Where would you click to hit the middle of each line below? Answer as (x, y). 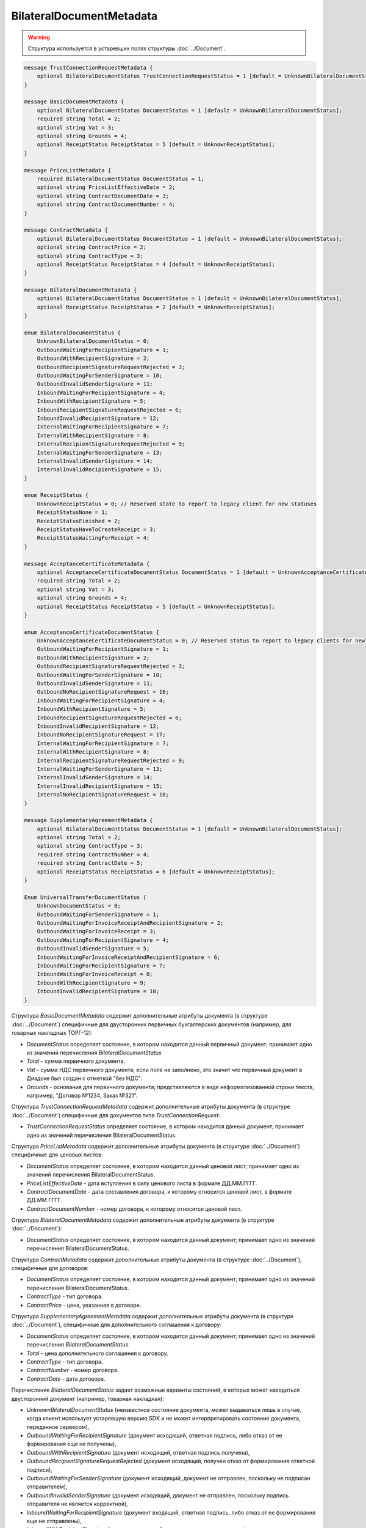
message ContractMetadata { (66, 230)
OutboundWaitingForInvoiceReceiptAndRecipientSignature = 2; (130, 923)
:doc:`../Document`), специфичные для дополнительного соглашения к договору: (117, 1325)
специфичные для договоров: (50, 1268)
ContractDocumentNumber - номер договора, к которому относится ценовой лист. (134, 1209)
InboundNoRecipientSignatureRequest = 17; (101, 735)
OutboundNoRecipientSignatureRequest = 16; (103, 692)
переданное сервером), (58, 1427)
